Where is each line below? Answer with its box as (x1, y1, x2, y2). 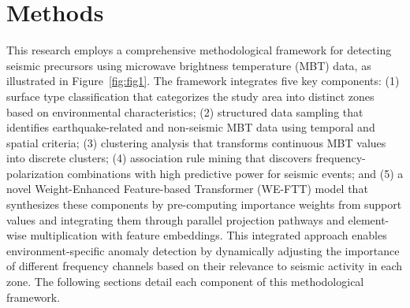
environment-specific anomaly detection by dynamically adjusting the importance (6, 242, 400, 258)
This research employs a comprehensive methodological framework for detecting (6, 42, 392, 58)
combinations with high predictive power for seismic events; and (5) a (67, 165, 404, 181)
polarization (6, 165, 64, 181)
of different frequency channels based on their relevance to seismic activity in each (6, 258, 403, 274)
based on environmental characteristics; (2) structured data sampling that (6, 103, 363, 120)
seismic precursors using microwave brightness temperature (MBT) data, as (6, 57, 371, 73)
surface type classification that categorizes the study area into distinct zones (6, 87, 375, 104)
